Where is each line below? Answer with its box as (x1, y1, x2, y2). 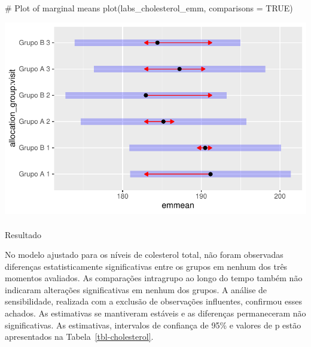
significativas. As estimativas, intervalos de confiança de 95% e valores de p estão (5, 318, 301, 331)
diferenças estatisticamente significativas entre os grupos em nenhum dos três (5, 260, 288, 272)
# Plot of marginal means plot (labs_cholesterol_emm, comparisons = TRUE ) (5, 2, 293, 14)
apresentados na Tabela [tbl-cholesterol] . (5, 330, 154, 343)
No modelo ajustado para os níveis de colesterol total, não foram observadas (5, 248, 283, 261)
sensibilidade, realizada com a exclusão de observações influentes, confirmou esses (5, 295, 302, 308)
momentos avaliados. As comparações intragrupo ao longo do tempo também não (5, 272, 303, 284)
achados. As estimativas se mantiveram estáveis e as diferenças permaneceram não (5, 307, 306, 319)
